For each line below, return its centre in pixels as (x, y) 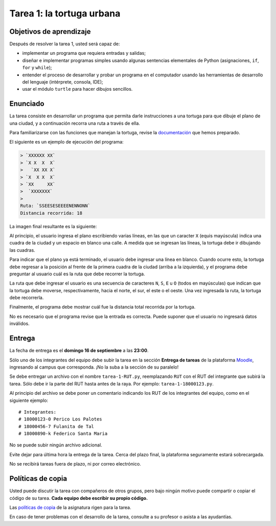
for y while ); (37, 68)
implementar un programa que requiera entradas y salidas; (84, 53)
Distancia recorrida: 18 (51, 213)
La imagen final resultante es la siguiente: (53, 226)
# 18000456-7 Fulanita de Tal (56, 426)
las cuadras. (22, 250)
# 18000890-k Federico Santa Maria (63, 434)
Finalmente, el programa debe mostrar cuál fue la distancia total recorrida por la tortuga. (102, 307)
